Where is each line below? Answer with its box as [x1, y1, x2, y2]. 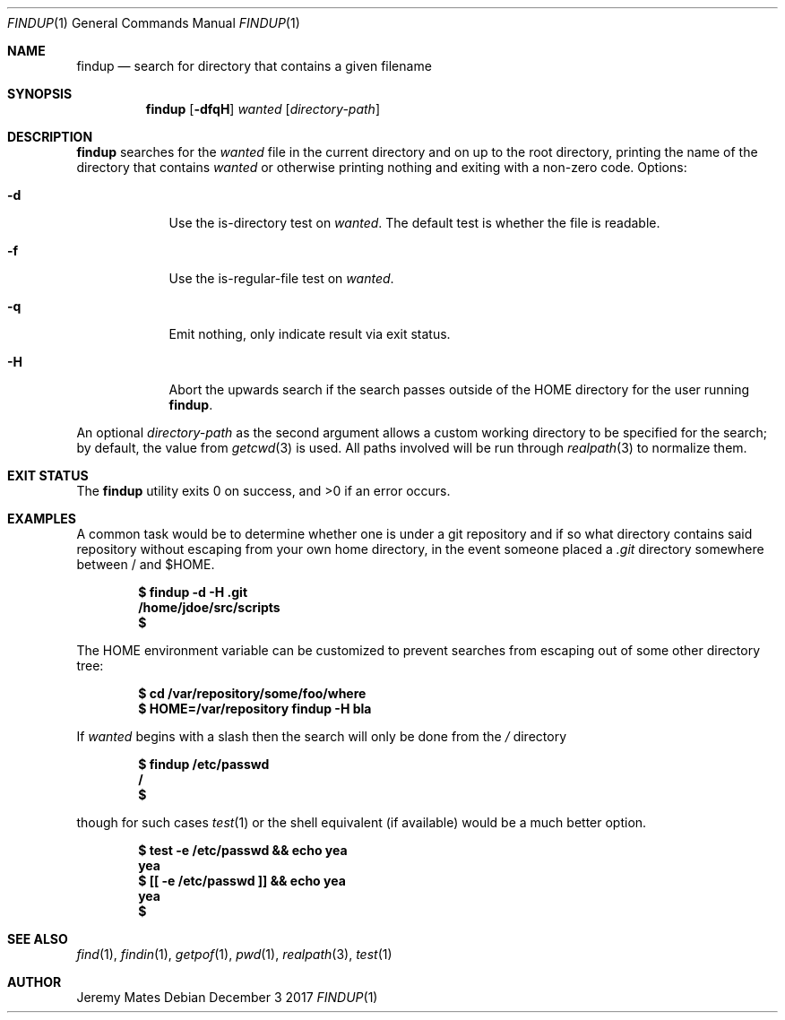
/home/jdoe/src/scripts [138, 600, 280, 615]
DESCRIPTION [7, 129, 93, 144]
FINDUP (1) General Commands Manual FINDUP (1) [7, 15, 300, 30]
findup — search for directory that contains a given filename [76, 58, 432, 73]
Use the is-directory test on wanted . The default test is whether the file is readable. [168, 215, 660, 230]
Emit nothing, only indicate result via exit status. [168, 326, 451, 341]
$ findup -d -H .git [138, 584, 248, 600]
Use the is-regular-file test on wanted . [168, 271, 394, 286]
